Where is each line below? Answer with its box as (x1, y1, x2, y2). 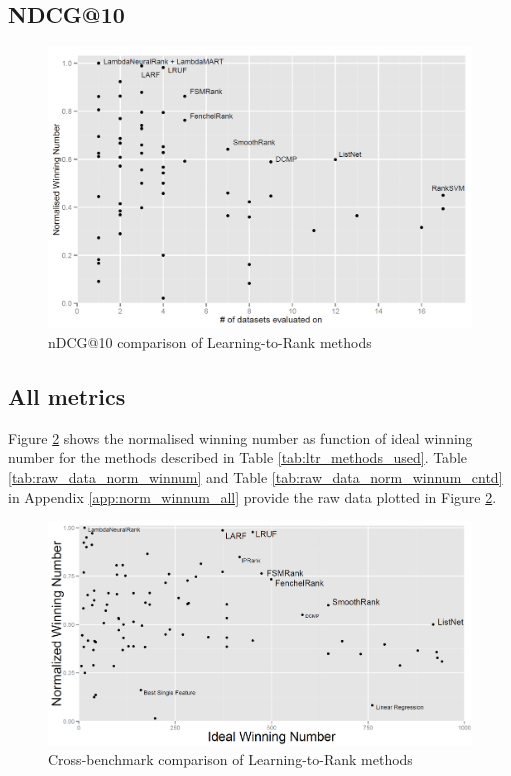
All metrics (8, 380, 126, 411)
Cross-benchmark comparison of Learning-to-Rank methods (48, 748, 413, 769)
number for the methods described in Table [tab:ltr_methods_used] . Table (8, 447, 468, 468)
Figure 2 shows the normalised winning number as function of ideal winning (8, 427, 473, 448)
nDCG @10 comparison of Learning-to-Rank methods (48, 331, 372, 352)
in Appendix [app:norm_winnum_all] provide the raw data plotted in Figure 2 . (8, 486, 497, 507)
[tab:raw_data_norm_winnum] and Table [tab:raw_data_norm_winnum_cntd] (8, 466, 503, 487)
